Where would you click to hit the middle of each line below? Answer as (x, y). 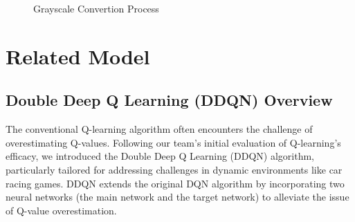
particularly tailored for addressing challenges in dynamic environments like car (174, 169)
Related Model (78, 56)
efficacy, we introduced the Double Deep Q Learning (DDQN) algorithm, (160, 156)
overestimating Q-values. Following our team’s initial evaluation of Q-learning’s (173, 142)
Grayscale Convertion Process (96, 8)
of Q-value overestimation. (61, 210)
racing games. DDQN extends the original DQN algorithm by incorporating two (175, 183)
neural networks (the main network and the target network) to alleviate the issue (177, 197)
